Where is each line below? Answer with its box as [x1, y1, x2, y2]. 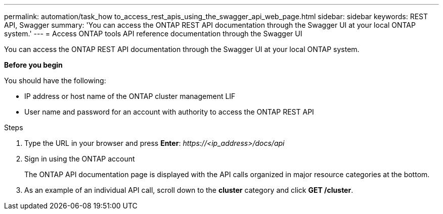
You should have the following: [4, 76, 106, 85]
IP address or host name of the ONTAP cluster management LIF [24, 92, 236, 100]
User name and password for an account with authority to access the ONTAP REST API [24, 108, 314, 116]
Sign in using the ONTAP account [24, 154, 135, 163]
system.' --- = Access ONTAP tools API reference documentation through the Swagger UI [4, 29, 302, 38]
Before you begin [4, 61, 63, 69]
